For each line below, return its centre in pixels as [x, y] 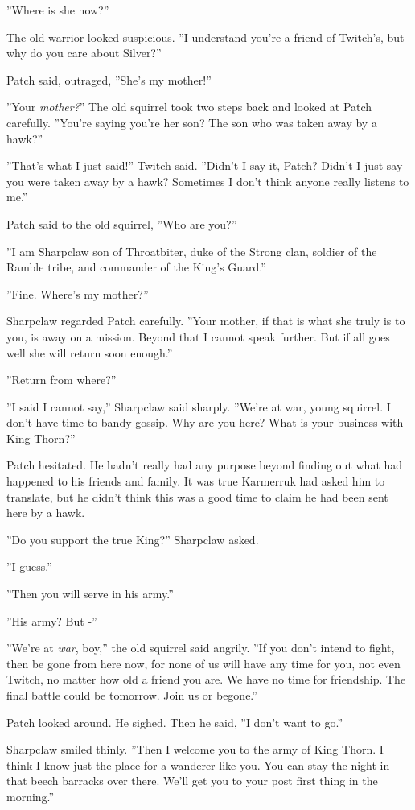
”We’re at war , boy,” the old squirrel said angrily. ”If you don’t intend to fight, [201, 648]
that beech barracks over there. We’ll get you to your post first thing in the [192, 781]
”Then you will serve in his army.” [90, 594]
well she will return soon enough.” [90, 352]
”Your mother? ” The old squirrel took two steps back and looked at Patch [189, 107]
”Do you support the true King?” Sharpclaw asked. [133, 539]
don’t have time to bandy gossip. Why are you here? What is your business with [205, 422]
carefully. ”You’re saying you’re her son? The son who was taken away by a [192, 122]
